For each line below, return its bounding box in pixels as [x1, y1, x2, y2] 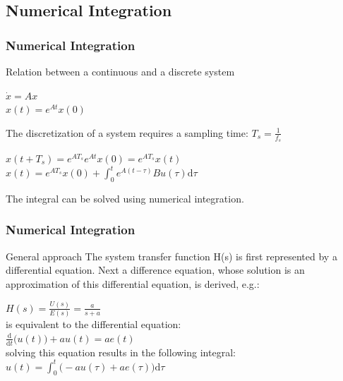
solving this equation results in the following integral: [6, 344, 236, 359]
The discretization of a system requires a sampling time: [6, 125, 248, 140]
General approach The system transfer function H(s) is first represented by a [6, 248, 337, 263]
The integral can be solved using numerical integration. [6, 190, 244, 205]
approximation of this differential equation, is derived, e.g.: [6, 276, 260, 291]
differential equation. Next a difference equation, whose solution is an [6, 262, 305, 277]
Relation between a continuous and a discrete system [6, 64, 235, 78]
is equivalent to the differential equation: [6, 317, 181, 332]
